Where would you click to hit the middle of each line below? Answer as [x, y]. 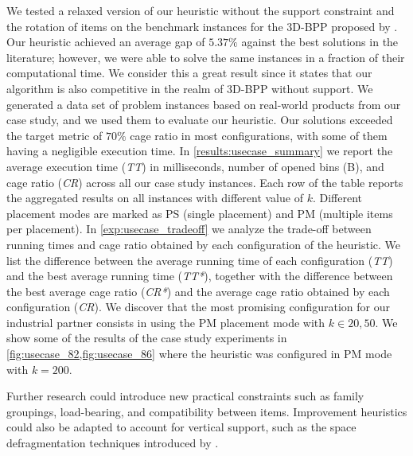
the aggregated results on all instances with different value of [155, 198]
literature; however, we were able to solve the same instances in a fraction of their [206, 57]
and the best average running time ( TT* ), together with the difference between [200, 276]
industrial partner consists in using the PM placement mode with [166, 322]
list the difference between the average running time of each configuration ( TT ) [200, 260]
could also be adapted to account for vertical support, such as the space [181, 427]
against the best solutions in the [320, 42]
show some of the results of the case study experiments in [147, 338]
